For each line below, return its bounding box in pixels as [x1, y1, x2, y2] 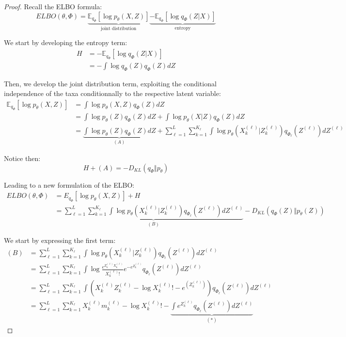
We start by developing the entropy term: [4, 37, 127, 48]
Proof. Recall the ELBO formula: [4, 1, 102, 11]
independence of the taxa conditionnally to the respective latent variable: [4, 88, 221, 98]
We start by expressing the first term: [4, 235, 116, 245]
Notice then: [4, 153, 41, 163]
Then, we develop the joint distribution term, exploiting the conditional [4, 79, 217, 89]
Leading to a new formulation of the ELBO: [4, 179, 135, 190]
